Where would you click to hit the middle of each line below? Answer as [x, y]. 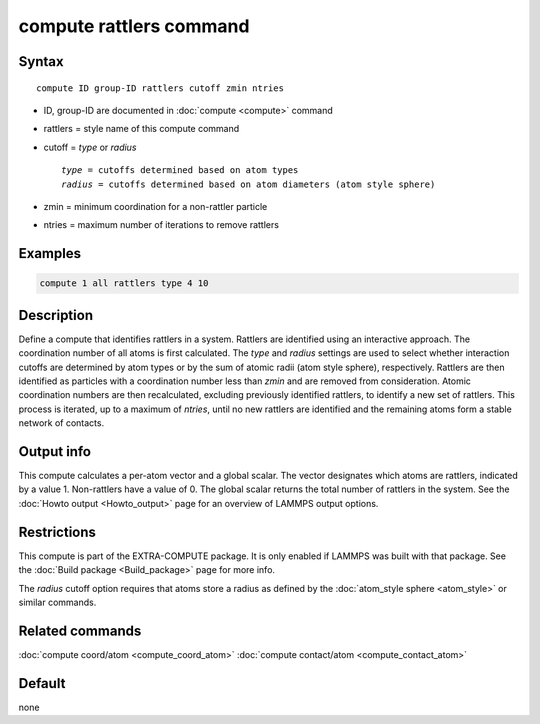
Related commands [80, 630]
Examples [50, 253]
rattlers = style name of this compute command [141, 129]
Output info [55, 451]
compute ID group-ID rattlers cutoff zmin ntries [160, 88]
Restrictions [57, 531]
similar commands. [57, 602]
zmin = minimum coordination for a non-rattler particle [155, 206]
